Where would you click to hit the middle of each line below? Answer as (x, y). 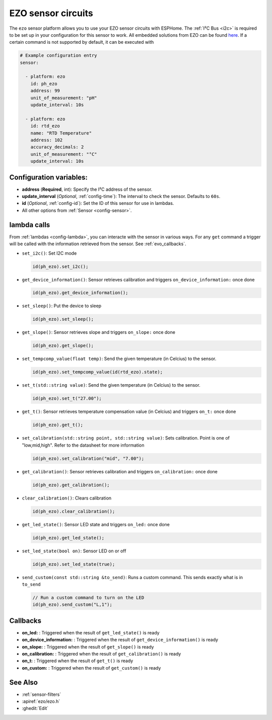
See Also (23, 682)
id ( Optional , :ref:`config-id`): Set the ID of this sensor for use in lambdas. (98, 203)
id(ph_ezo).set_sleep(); (63, 319)
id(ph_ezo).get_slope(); (63, 346)
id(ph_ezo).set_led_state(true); (74, 564)
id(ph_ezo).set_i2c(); (60, 266)
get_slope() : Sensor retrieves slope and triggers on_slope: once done (99, 332)
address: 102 (47, 140)
